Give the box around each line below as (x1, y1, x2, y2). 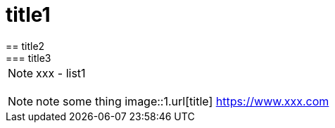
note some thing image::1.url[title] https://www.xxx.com (36, 94, 329, 108)
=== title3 (6, 51, 51, 64)
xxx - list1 (36, 65, 86, 80)
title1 (6, 3, 51, 27)
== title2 (6, 39, 45, 52)
